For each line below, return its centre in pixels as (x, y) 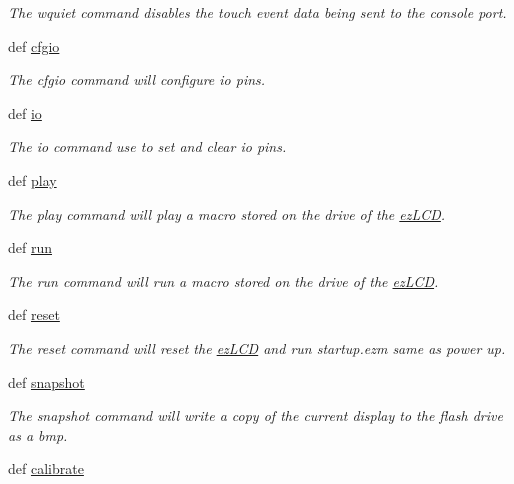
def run (30, 247)
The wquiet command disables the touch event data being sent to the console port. (257, 12)
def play (32, 179)
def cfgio (34, 45)
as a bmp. (38, 434)
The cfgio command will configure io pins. (137, 79)
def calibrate (46, 468)
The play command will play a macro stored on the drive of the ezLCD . (227, 213)
